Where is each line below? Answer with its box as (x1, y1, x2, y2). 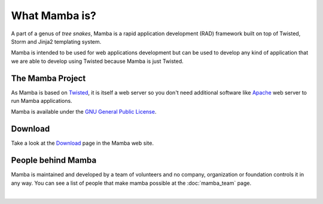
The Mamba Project (11, 73, 86, 83)
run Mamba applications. (11, 98, 72, 105)
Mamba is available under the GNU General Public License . (11, 108, 157, 115)
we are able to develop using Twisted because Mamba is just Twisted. (11, 57, 184, 65)
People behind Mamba (11, 156, 97, 166)
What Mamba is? (11, 9, 97, 22)
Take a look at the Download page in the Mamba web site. (11, 139, 154, 147)
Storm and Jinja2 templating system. (11, 38, 102, 45)
